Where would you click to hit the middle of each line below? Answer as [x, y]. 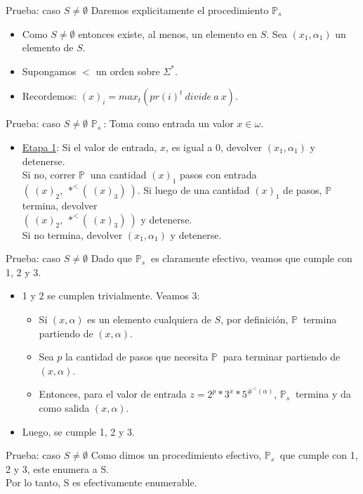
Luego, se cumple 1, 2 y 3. [78, 431]
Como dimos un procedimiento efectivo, [176, 455]
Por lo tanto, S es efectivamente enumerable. [101, 482]
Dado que [112, 258]
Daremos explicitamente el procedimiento [180, 10]
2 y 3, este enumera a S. [58, 468]
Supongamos [49, 71]
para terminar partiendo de [282, 357]
